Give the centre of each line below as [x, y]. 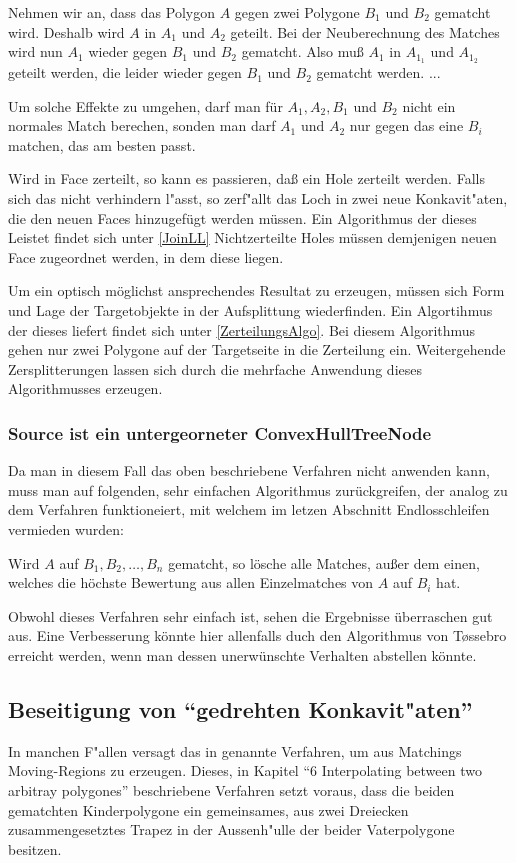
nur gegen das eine [406, 125]
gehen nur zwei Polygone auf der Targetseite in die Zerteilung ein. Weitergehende [257, 349]
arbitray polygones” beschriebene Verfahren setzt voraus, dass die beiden [231, 789]
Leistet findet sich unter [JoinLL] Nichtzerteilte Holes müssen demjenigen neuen [252, 237]
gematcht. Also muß [302, 51]
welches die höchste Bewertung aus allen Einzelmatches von [191, 582]
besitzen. [35, 848]
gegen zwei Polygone [297, 12]
